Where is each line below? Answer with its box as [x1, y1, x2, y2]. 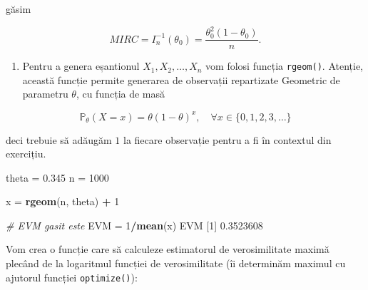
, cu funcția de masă [76, 86, 165, 101]
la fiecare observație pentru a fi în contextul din [123, 132, 332, 147]
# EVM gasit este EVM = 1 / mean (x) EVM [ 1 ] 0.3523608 [6, 217, 263, 232]
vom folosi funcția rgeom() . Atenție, [205, 58, 364, 73]
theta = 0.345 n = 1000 [6, 170, 109, 185]
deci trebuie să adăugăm [6, 132, 112, 147]
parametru [22, 86, 68, 101]
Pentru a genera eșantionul [22, 58, 140, 73]
